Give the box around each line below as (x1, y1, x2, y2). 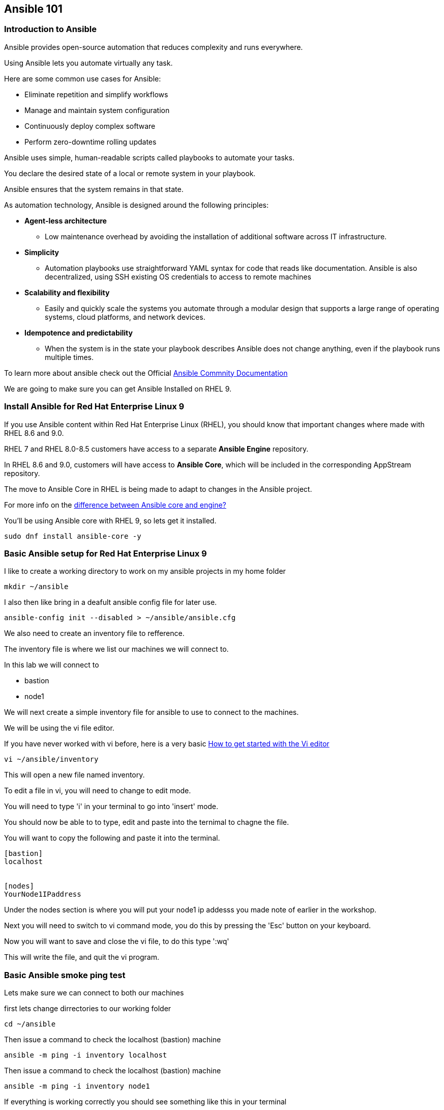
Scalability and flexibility (24, 288, 110, 297)
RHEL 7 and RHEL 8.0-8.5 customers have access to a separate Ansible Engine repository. (4, 444, 309, 453)
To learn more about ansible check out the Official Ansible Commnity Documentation (4, 368, 288, 377)
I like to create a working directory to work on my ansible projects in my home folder (4, 567, 286, 576)
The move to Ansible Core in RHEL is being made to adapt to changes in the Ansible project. (4, 484, 312, 493)
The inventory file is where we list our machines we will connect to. (4, 645, 229, 654)
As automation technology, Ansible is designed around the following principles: (4, 200, 269, 209)
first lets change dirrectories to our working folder (4, 1004, 171, 1013)
